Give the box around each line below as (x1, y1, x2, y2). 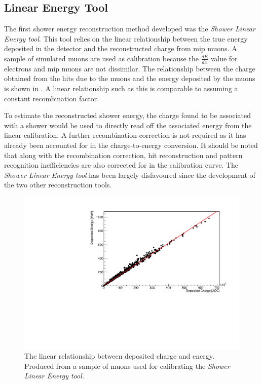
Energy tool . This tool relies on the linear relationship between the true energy (4, 33, 248, 44)
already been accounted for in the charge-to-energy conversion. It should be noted (4, 139, 258, 150)
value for (210, 53, 238, 63)
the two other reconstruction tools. (4, 179, 112, 190)
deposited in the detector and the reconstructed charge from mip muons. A (4, 43, 237, 54)
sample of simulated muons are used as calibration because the (4, 53, 199, 63)
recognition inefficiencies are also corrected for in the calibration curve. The (4, 160, 239, 170)
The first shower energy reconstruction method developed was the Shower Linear (4, 23, 255, 34)
